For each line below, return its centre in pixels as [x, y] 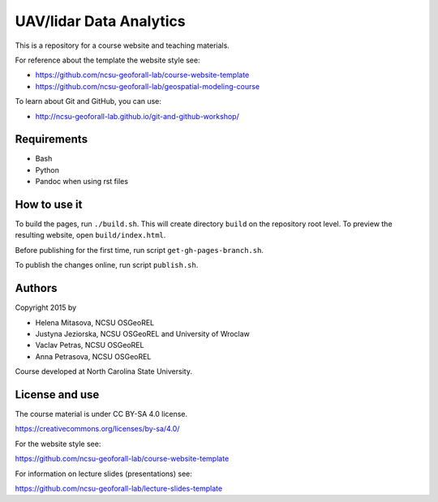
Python [47, 169]
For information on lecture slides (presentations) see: [103, 474]
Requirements [52, 139]
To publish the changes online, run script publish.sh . [107, 265]
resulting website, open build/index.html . [90, 235]
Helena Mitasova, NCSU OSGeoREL [95, 322]
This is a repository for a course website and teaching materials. [122, 45]
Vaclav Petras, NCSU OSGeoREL [90, 345]
